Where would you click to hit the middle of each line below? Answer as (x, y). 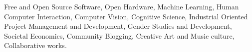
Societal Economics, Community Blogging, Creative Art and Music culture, (119, 35)
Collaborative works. (35, 45)
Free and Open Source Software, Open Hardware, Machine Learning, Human (122, 6)
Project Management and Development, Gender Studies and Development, (118, 26)
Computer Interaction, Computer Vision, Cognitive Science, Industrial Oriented (126, 16)
